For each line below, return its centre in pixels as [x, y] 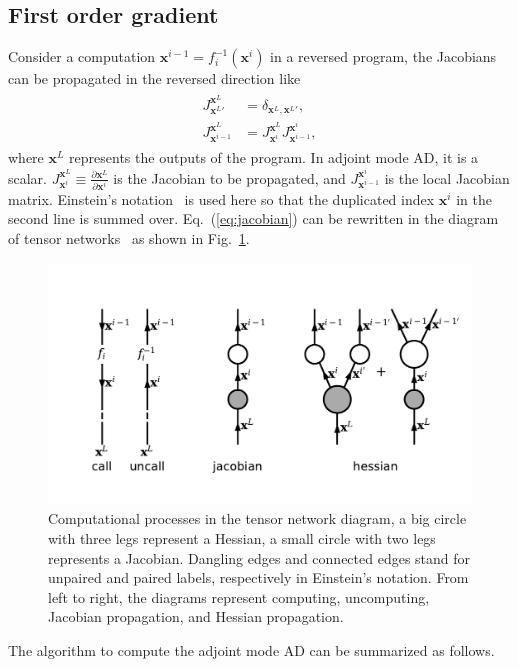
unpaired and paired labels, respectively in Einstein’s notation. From [258, 577]
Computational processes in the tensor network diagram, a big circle [257, 518]
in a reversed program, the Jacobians [383, 56]
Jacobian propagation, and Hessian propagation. [196, 616]
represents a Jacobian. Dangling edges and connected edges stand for [259, 557]
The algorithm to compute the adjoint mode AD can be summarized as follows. [251, 649]
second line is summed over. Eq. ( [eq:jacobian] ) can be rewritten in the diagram [253, 218]
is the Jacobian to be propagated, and [229, 177]
